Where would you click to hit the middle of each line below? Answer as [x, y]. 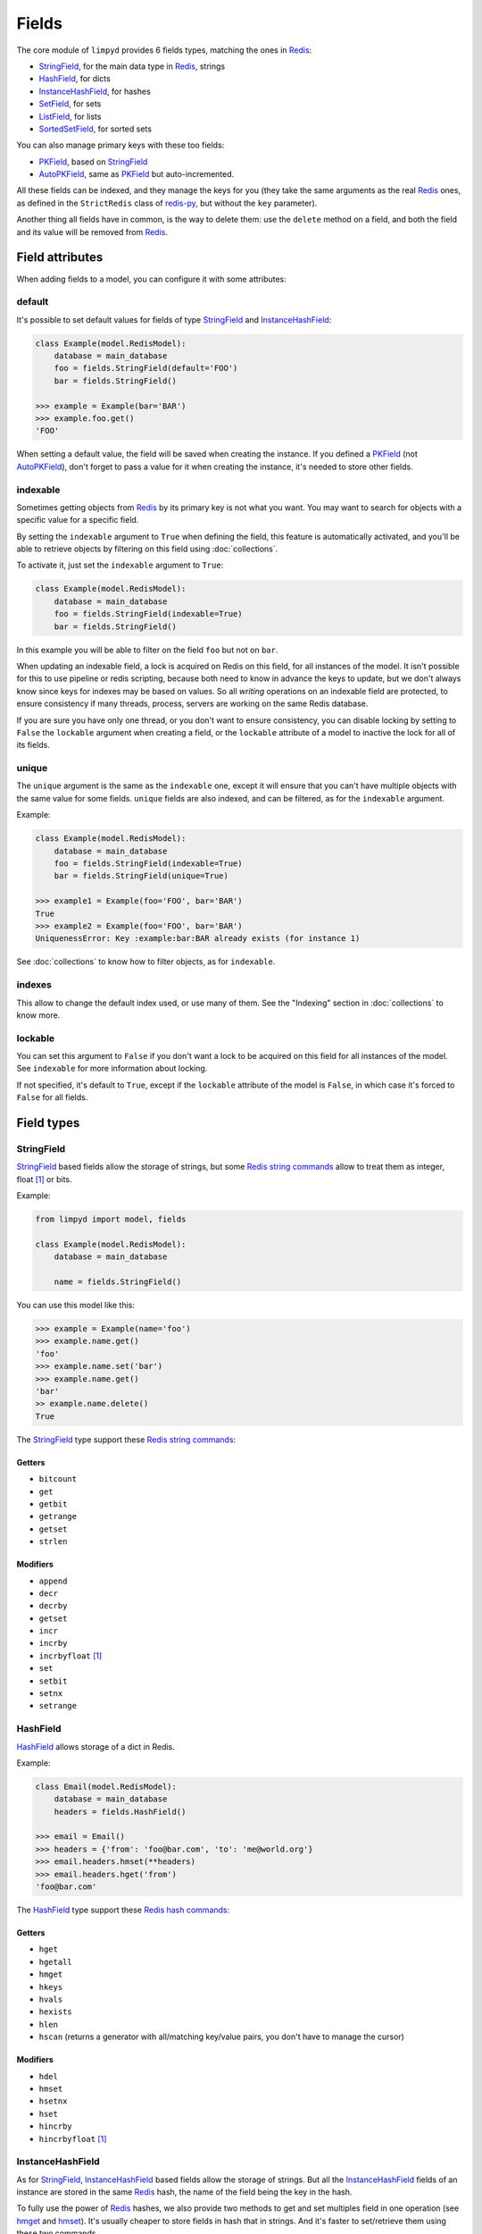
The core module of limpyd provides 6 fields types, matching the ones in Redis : [164, 50]
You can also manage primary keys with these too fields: [120, 145]
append [53, 1581]
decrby [53, 1606]
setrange [58, 1706]
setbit [53, 1681]
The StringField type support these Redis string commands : [126, 1440]
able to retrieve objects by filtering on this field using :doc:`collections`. [147, 549]
